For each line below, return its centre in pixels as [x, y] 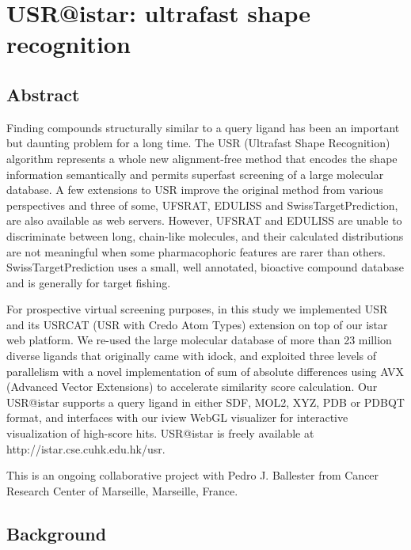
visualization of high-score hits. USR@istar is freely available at [160, 433]
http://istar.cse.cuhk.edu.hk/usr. [86, 448]
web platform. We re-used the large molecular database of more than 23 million [199, 340]
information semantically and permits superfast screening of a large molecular [195, 174]
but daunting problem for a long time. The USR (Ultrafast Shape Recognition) [198, 143]
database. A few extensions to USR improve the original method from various [195, 190]
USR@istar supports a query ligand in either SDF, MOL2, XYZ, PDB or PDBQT [205, 402]
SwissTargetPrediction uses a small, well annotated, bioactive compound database [205, 267]
